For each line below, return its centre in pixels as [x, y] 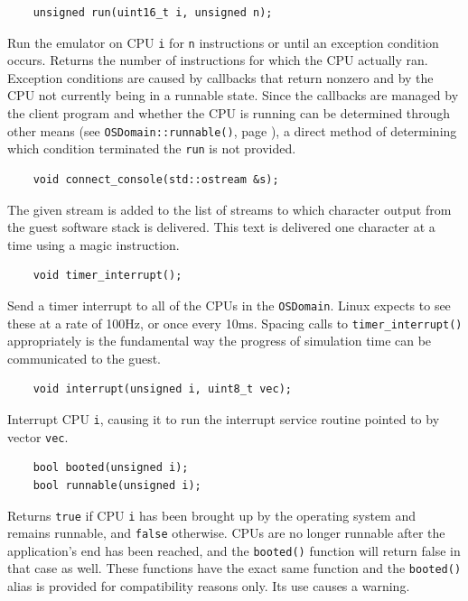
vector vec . [38, 436]
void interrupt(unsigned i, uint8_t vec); [162, 389]
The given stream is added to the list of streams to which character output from [229, 209]
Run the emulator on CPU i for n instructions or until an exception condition [223, 42]
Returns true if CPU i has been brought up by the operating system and [211, 515]
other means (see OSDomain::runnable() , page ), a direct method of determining [232, 130]
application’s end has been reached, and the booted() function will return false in [234, 550]
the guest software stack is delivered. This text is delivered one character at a [221, 227]
